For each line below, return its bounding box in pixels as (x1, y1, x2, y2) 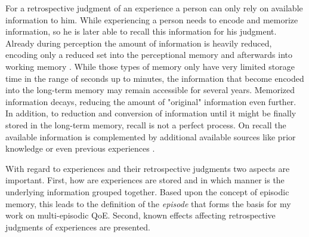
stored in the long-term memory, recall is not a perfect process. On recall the (5, 118, 286, 131)
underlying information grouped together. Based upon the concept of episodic (5, 185, 289, 198)
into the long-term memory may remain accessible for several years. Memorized (5, 84, 295, 96)
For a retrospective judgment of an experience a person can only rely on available (5, 2, 303, 14)
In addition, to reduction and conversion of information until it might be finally (5, 107, 296, 119)
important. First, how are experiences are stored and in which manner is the (5, 174, 285, 186)
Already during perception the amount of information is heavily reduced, (5, 36, 272, 49)
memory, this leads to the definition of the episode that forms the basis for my (5, 197, 291, 210)
